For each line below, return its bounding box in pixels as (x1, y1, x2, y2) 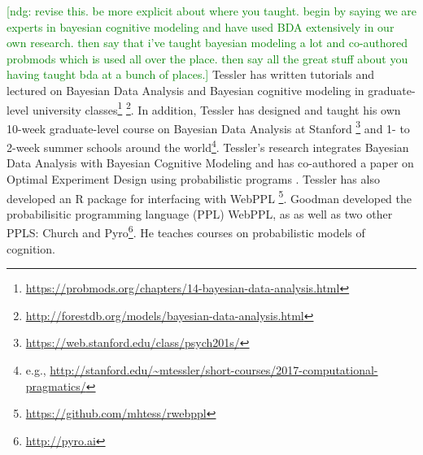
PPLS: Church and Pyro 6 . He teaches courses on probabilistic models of (7, 222, 365, 240)
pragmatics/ (25, 377, 86, 394)
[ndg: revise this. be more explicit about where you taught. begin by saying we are (7, 2, 416, 19)
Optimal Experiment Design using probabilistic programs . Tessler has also (7, 170, 380, 187)
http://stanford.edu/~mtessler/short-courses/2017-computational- (50, 361, 378, 378)
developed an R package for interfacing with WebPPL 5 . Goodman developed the (7, 187, 412, 206)
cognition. (7, 240, 55, 257)
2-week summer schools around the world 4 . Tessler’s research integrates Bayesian (7, 136, 409, 155)
